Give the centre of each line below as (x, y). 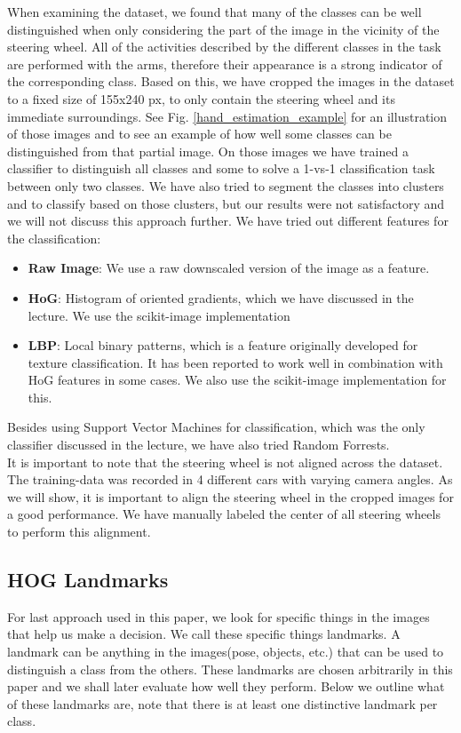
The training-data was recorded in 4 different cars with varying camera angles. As (230, 479)
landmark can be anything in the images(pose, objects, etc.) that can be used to (226, 652)
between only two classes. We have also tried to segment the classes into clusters (226, 185)
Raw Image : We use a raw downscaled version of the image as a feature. (229, 268)
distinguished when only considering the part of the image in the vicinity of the (223, 29)
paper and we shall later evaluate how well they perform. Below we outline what (226, 686)
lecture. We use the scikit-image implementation (159, 315)
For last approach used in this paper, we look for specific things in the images (219, 616)
